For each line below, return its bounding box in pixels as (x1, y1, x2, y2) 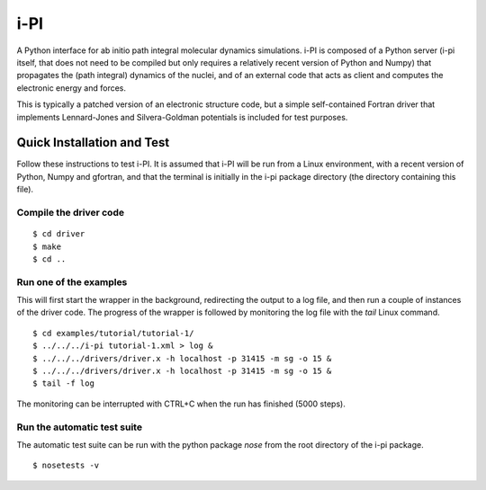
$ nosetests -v (32, 460, 100, 471)
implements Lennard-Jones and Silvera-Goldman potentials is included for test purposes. (16, 111, 348, 122)
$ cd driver (32, 229, 85, 239)
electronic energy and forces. (16, 82, 126, 94)
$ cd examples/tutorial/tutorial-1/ (32, 328, 194, 338)
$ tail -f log (32, 379, 94, 388)
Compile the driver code (16, 206, 125, 218)
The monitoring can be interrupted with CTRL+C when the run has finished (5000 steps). (16, 398, 346, 409)
